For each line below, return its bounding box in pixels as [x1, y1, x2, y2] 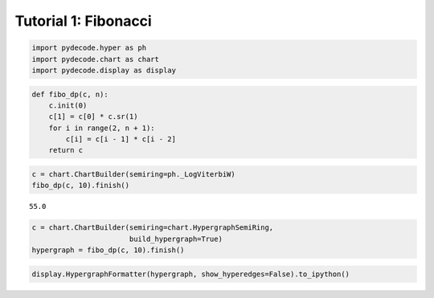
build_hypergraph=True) [129, 234, 223, 243]
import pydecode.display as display [31, 65, 177, 75]
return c [48, 145, 84, 155]
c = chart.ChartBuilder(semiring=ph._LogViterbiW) [31, 169, 236, 179]
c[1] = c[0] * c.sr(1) [48, 112, 138, 121]
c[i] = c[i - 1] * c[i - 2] [65, 135, 177, 144]
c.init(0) [48, 100, 88, 110]
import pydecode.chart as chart [31, 55, 160, 63]
